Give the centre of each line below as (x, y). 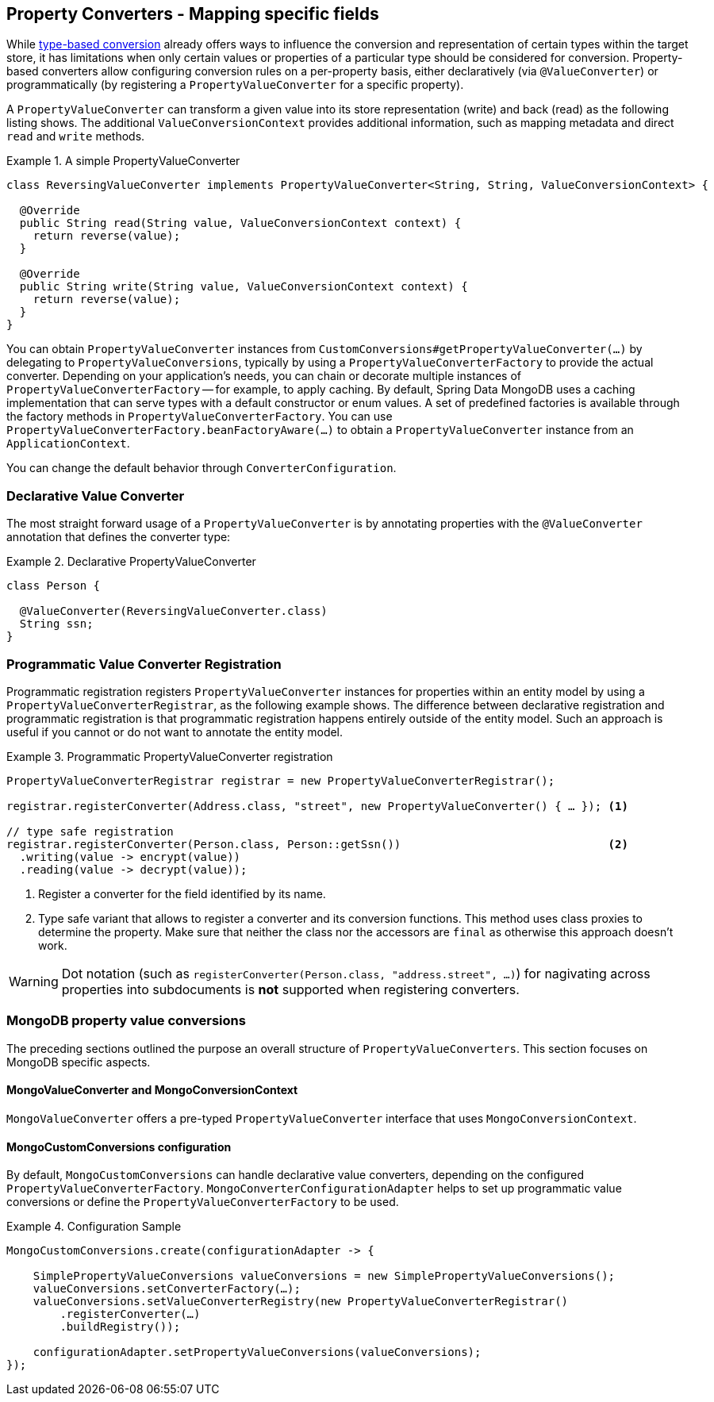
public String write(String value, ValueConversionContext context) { (244, 287)
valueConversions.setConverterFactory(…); (167, 1289)
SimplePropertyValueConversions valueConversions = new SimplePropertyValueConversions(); (324, 1276)
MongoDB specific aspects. (79, 1062)
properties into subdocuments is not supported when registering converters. (290, 989)
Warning (34, 981)
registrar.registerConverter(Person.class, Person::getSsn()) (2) (317, 844)
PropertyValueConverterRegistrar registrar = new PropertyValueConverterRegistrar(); (281, 780)
